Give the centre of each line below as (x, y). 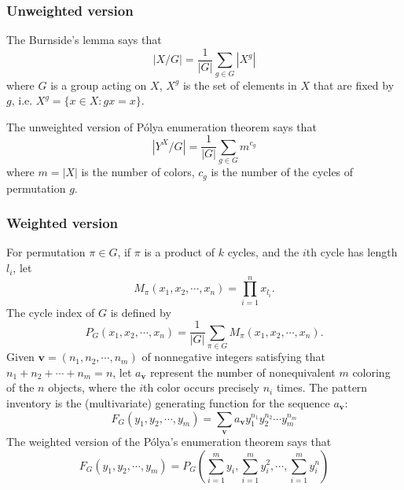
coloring (371, 372)
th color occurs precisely (201, 387)
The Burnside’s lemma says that (84, 40)
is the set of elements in (240, 85)
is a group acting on (99, 85)
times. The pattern (322, 387)
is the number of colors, (138, 172)
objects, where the (92, 387)
